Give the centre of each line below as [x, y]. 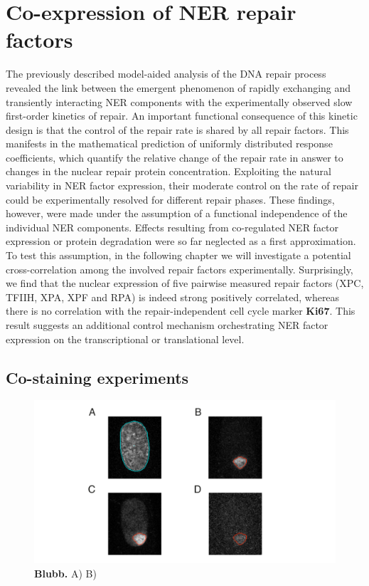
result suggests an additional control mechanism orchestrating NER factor [167, 325]
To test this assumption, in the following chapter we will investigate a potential [178, 255]
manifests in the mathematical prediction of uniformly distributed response [169, 143]
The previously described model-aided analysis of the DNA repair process [166, 74]
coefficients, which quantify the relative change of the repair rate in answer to [175, 157]
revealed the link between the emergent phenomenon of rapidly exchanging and [178, 87]
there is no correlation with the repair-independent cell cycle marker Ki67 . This [181, 311]
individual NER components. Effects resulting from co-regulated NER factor [172, 227]
